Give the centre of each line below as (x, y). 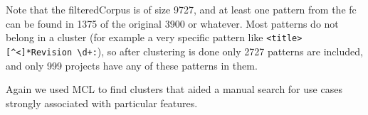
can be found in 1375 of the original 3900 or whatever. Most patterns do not (172, 23)
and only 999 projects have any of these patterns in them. (132, 65)
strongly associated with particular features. (102, 103)
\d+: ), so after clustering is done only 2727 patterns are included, (220, 51)
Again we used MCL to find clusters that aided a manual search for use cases (174, 89)
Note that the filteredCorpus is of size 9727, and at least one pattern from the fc (181, 9)
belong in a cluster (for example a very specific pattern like (135, 37)
